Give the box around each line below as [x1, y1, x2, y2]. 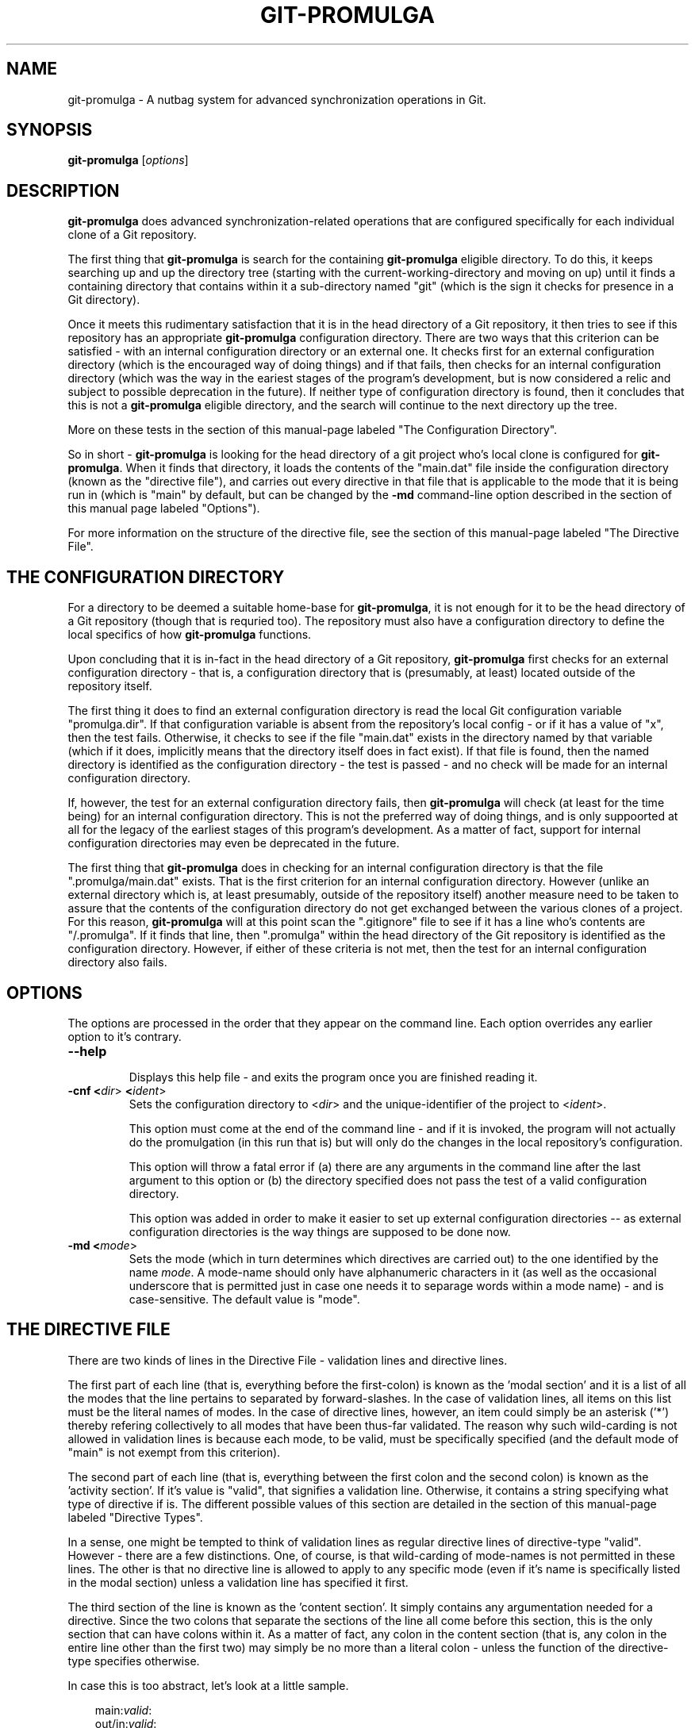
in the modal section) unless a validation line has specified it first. [67, 1575, 409, 1589]
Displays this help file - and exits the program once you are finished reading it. [129, 1069, 538, 1084]
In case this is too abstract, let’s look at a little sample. [67, 1678, 349, 1692]
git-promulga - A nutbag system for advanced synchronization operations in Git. [67, 92, 486, 106]
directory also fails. [67, 955, 167, 970]
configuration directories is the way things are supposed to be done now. [129, 1224, 511, 1238]
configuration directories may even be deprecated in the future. [67, 836, 400, 851]
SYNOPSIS [6, 120, 93, 140]
